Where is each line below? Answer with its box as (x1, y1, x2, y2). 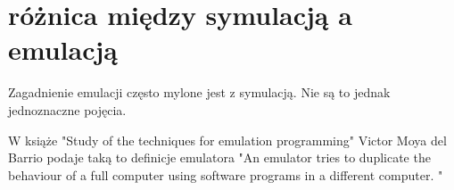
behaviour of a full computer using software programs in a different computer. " (8, 165, 443, 184)
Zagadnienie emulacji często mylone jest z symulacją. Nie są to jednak (8, 83, 391, 102)
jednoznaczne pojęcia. (8, 100, 127, 119)
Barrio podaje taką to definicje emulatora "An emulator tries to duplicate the (8, 148, 431, 167)
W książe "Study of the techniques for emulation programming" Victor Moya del (8, 130, 447, 149)
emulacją (8, 31, 118, 68)
